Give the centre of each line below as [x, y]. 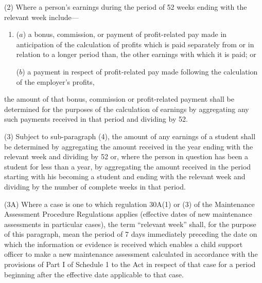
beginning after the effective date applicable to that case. [94, 274]
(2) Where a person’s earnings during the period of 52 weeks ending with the [126, 7]
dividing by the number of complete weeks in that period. [95, 186]
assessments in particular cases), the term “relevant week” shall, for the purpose [130, 224]
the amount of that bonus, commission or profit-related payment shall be [119, 99]
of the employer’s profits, [55, 81]
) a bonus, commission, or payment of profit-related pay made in [125, 34]
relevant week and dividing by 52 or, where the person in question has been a [126, 156]
